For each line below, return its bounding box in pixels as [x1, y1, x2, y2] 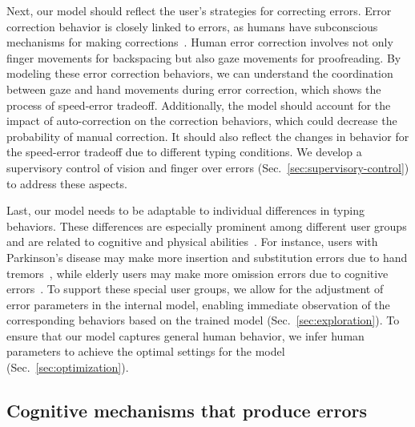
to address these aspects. [6, 175, 127, 191]
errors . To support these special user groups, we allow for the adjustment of [6, 280, 384, 297]
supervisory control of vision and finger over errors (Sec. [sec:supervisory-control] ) [6, 159, 409, 175]
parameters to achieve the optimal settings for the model [6, 343, 285, 360]
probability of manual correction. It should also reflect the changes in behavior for [6, 127, 409, 144]
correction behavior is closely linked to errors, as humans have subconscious [6, 18, 378, 34]
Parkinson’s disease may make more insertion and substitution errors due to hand [6, 248, 408, 265]
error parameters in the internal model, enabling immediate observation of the [6, 296, 390, 312]
